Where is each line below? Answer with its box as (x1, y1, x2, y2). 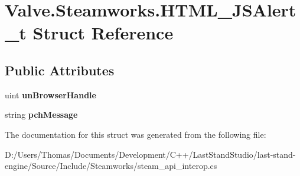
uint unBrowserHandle (5, 88, 96, 101)
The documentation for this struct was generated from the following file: (5, 128, 266, 140)
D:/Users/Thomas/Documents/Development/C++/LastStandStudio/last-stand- (5, 148, 296, 160)
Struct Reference (32, 21, 174, 45)
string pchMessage (5, 108, 78, 121)
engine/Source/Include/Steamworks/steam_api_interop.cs (5, 160, 217, 172)
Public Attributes (5, 61, 115, 79)
